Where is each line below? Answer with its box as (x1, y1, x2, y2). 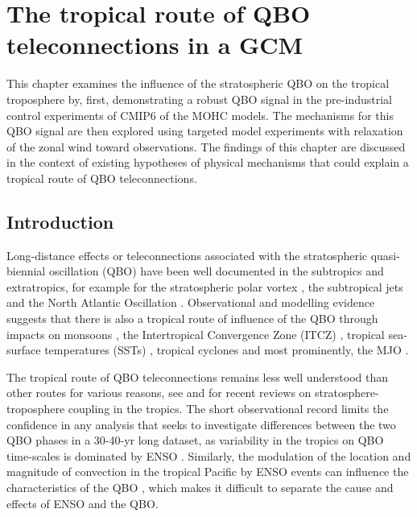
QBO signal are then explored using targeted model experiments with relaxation (6, 122, 403, 139)
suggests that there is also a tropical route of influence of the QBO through (6, 310, 378, 327)
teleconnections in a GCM (6, 28, 303, 61)
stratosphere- (315, 384, 379, 401)
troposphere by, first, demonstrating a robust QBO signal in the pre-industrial (6, 90, 392, 107)
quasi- (370, 246, 400, 263)
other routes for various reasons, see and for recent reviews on (6, 384, 312, 401)
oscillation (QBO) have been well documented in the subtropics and (48, 263, 384, 279)
